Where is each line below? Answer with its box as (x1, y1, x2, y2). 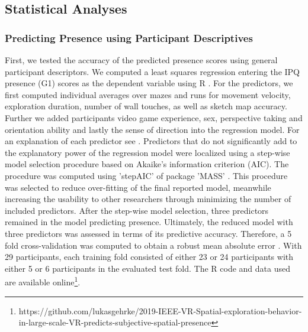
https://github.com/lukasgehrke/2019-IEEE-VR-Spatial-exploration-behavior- (18, 304, 302, 317)
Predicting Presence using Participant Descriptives (5, 30, 253, 45)
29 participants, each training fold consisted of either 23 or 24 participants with (5, 250, 294, 263)
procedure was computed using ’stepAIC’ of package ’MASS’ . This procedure (5, 169, 288, 181)
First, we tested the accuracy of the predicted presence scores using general (5, 54, 278, 66)
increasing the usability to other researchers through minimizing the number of (5, 193, 291, 205)
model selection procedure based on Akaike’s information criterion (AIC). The (5, 158, 289, 170)
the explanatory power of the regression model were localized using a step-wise (5, 146, 290, 158)
